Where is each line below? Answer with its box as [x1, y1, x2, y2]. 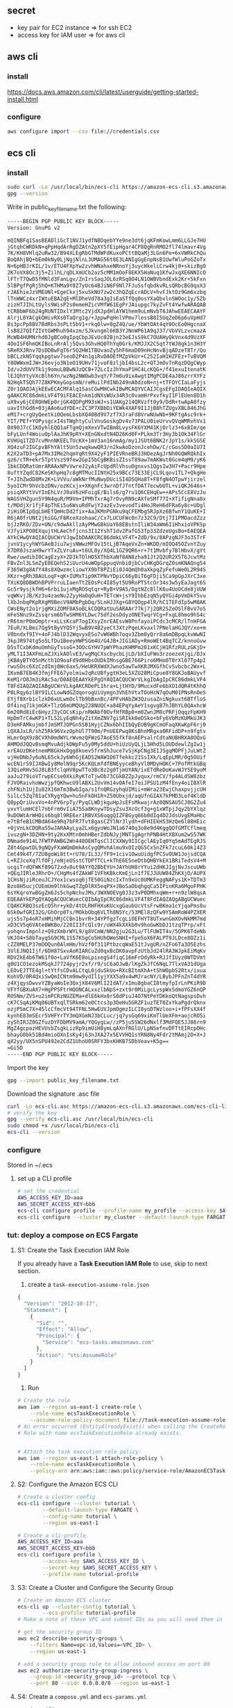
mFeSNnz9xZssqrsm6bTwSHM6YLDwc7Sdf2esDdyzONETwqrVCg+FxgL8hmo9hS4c [7, 611, 207, 618]
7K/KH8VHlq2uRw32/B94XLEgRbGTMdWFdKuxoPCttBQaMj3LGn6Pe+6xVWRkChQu [7, 249, 207, 257]
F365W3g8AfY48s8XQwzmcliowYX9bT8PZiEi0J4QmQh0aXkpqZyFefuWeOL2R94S [7, 566, 207, 573]
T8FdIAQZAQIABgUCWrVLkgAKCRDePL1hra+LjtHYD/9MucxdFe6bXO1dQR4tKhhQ [7, 683, 207, 690]
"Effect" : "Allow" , [35, 1326, 92, 1333]
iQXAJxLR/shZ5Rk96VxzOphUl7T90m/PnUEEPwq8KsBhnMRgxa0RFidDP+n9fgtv [7, 728, 207, 735]
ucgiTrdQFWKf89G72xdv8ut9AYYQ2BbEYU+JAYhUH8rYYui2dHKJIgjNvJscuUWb [7, 864, 207, 871]
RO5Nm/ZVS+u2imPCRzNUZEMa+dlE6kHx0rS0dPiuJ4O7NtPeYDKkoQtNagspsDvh [7, 993, 207, 1000]
